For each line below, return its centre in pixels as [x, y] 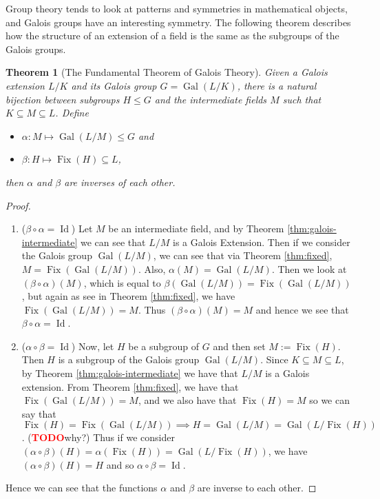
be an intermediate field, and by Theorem [196, 228]
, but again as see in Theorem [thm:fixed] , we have [128, 296]
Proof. [18, 205]
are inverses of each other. [120, 182]
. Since [274, 359]
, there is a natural [277, 85]
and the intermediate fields [211, 99]
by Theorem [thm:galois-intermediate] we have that [130, 373]
